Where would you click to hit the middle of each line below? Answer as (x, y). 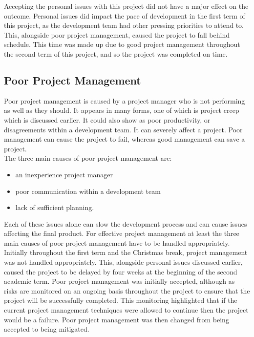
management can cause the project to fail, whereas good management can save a (125, 139)
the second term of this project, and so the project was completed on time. (116, 53)
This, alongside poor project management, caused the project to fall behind (117, 34)
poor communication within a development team (88, 191)
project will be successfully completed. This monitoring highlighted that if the (121, 300)
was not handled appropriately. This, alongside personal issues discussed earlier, (123, 262)
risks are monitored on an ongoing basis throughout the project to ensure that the (127, 290)
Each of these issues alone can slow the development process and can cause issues (126, 223)
